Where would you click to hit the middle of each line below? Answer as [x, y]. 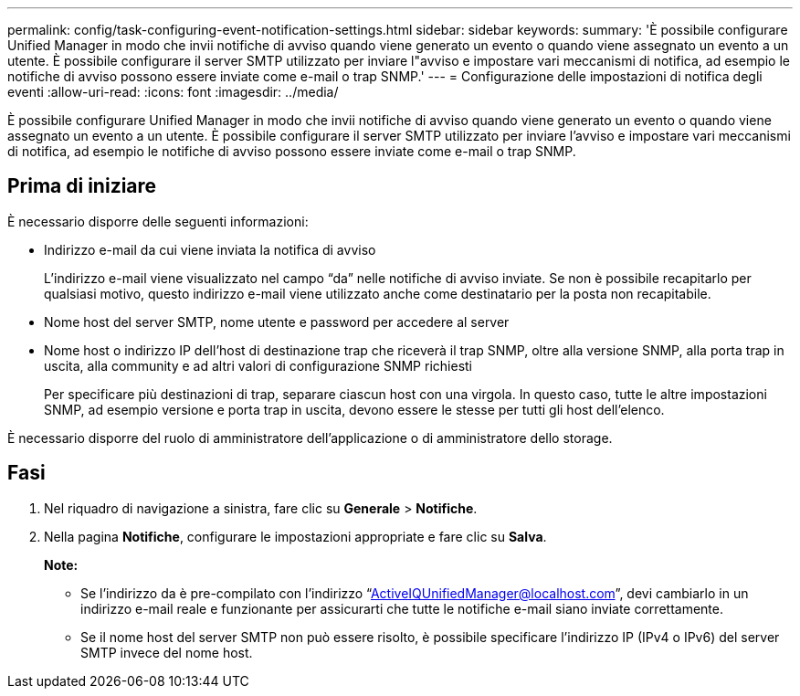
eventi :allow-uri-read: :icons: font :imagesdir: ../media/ [173, 92]
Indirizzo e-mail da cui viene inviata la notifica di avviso [210, 249]
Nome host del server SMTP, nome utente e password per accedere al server [277, 322]
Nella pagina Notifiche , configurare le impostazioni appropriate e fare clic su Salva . [295, 536]
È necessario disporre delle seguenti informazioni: [158, 221]
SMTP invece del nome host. [167, 652]
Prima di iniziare [82, 186]
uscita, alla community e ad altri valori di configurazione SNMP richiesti [258, 365]
